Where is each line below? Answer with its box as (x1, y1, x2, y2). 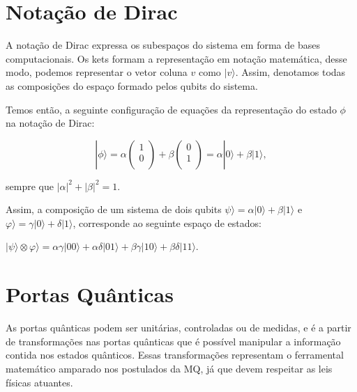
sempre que (6, 178, 54, 193)
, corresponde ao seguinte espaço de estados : (73, 215, 261, 230)
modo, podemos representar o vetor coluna (6, 65, 188, 79)
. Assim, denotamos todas (235, 65, 346, 79)
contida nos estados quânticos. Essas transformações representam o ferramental (6, 347, 344, 362)
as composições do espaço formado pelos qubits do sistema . (6, 78, 258, 93)
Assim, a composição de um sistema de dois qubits (6, 202, 222, 217)
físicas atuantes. (6, 375, 73, 389)
